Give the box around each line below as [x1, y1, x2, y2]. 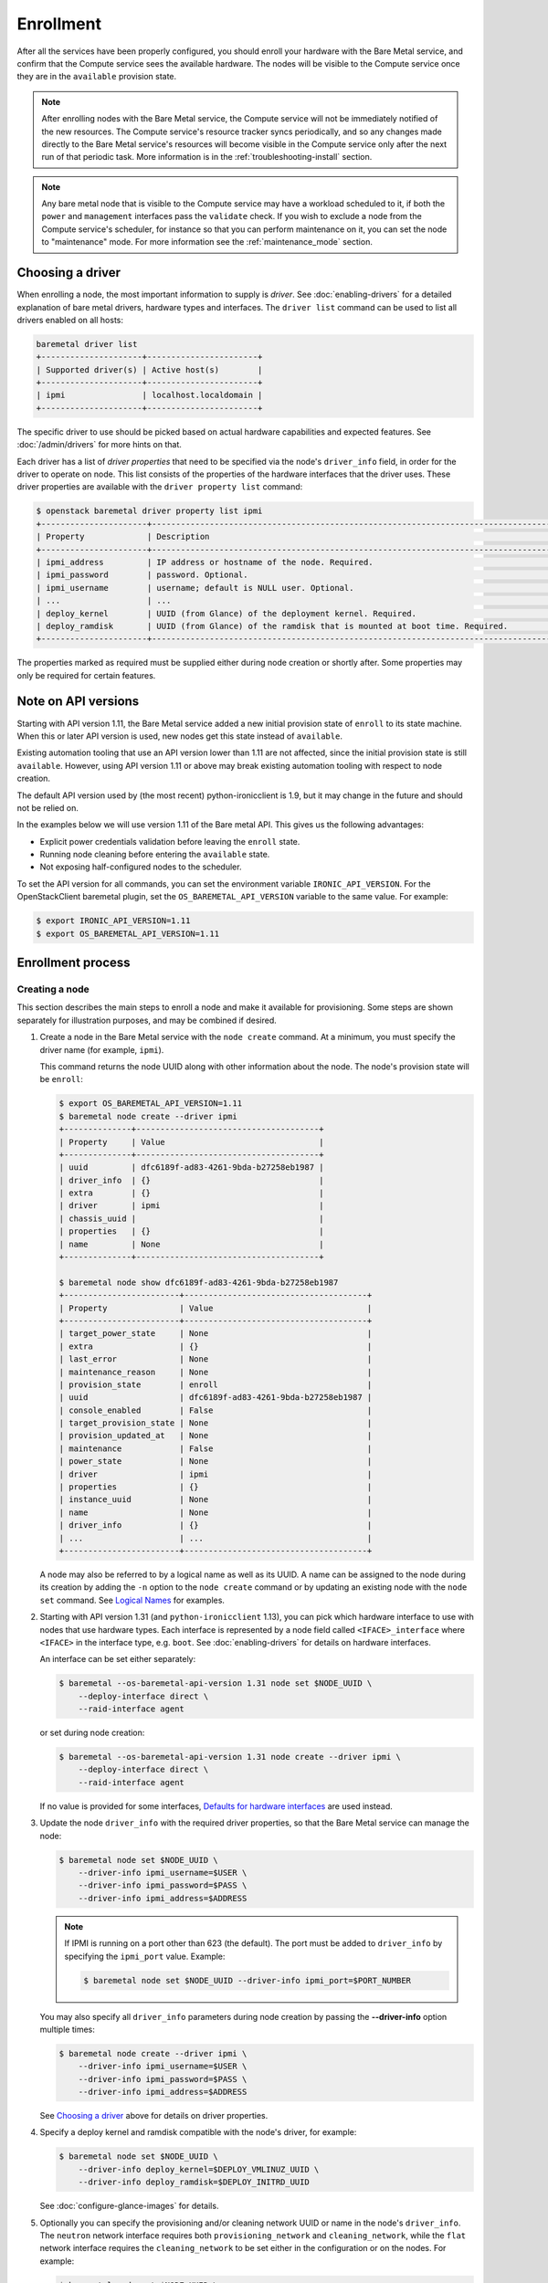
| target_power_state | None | [58, 1329, 373, 1339]
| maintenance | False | [58, 1443, 373, 1454]
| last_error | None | [58, 1354, 373, 1364]
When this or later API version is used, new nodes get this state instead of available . [16, 731, 342, 742]
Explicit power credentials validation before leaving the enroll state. [39, 836, 300, 847]
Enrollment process [16, 955, 132, 971]
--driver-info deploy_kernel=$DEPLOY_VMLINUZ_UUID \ [78, 2164, 320, 2174]
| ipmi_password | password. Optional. [36, 570, 248, 580]
